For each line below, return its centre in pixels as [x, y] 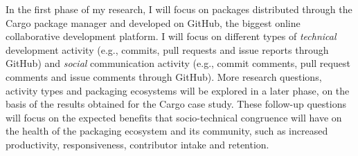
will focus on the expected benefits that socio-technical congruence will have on [174, 117]
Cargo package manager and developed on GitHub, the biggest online [153, 22]
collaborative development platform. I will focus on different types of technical [171, 36]
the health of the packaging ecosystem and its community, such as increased [167, 131]
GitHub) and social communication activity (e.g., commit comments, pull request [178, 63]
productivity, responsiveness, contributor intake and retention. [137, 144]
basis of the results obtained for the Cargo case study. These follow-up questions [176, 104]
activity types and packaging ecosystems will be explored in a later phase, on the [178, 90]
